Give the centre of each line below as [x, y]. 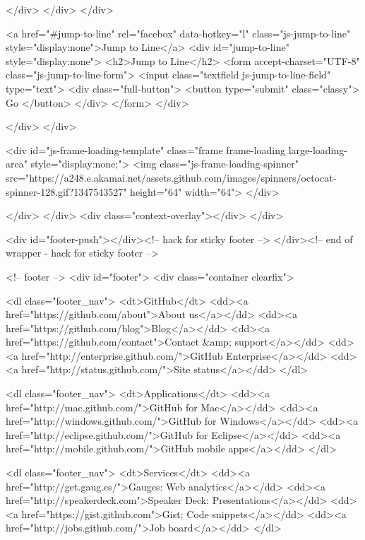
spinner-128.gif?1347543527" [66, 191]
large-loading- [318, 149]
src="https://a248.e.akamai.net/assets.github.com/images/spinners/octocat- [171, 177]
